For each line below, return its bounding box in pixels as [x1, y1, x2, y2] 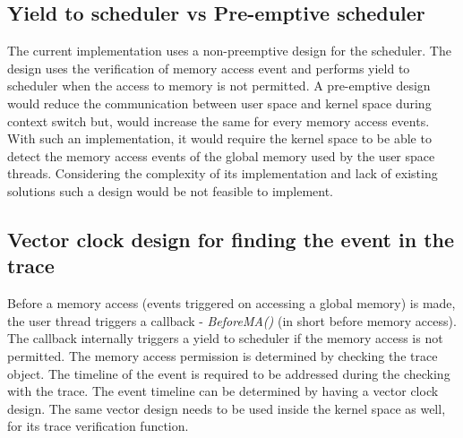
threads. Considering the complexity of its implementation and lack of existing [7, 164, 438, 183]
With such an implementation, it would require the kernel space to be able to [7, 129, 432, 148]
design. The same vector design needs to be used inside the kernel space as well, [7, 399, 446, 417]
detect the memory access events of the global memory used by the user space [7, 146, 435, 165]
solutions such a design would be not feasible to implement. [7, 181, 333, 200]
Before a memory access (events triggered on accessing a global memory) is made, [7, 294, 456, 313]
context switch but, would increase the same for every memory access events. [7, 111, 430, 130]
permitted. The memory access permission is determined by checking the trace [7, 346, 438, 365]
